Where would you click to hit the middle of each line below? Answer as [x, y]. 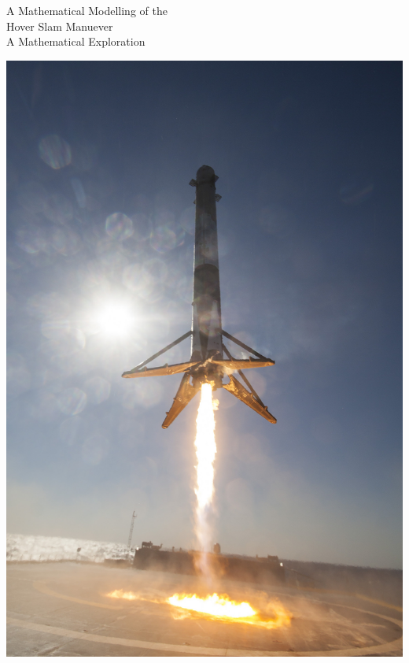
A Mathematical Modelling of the [87, 10]
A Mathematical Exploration [76, 41]
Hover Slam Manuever [60, 26]
